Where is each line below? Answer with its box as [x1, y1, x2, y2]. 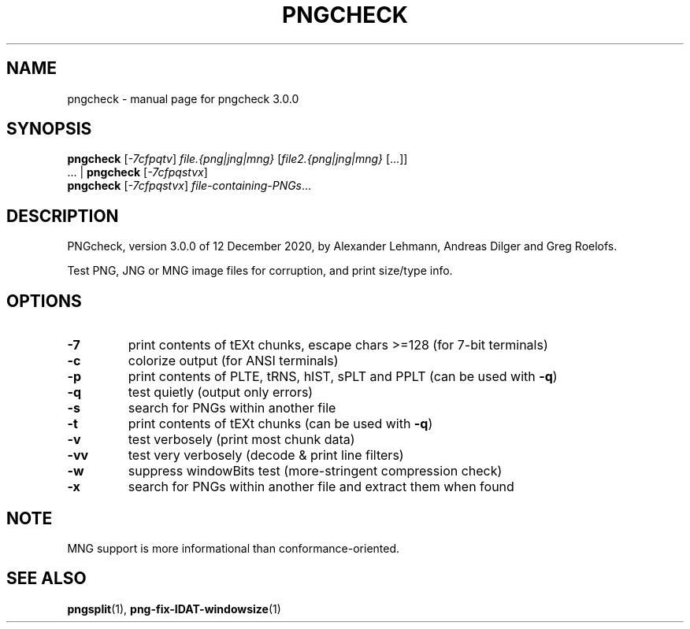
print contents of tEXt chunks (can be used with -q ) [128, 416, 433, 432]
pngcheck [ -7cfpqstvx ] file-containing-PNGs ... [67, 179, 312, 193]
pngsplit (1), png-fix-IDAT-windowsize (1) [67, 601, 281, 616]
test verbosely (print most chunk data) [128, 431, 355, 448]
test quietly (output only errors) [128, 384, 313, 401]
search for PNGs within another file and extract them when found [128, 479, 514, 495]
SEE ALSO [6, 568, 87, 589]
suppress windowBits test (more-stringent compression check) [128, 463, 503, 479]
